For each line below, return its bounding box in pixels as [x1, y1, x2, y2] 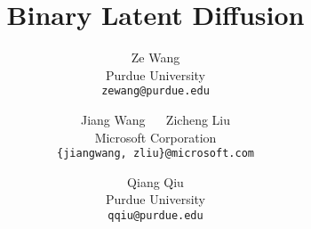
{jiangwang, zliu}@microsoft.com [57, 147, 254, 160]
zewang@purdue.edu [101, 85, 210, 98]
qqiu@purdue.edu [108, 209, 203, 222]
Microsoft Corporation [94, 127, 217, 146]
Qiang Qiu [127, 172, 184, 191]
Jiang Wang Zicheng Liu [80, 110, 231, 128]
